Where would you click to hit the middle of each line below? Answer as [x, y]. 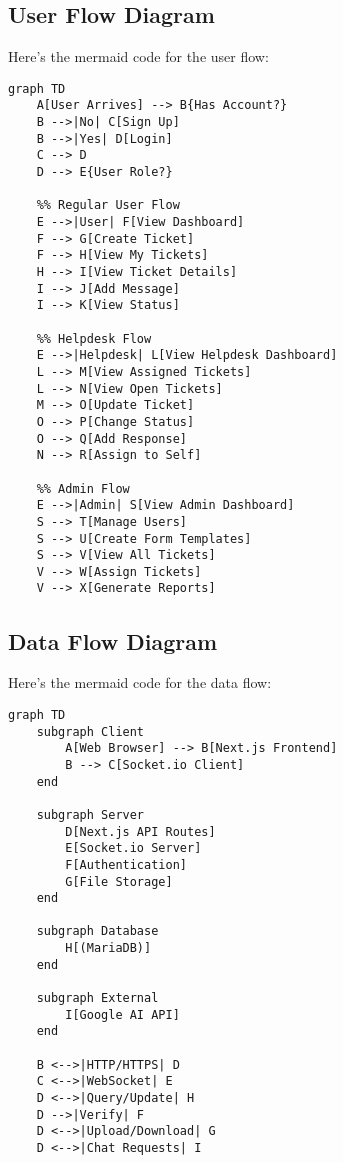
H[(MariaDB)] [108, 948]
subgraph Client [90, 731]
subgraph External [97, 998]
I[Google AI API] [122, 1014]
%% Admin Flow [83, 488]
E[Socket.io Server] [133, 848]
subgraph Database [97, 931]
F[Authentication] [126, 864]
